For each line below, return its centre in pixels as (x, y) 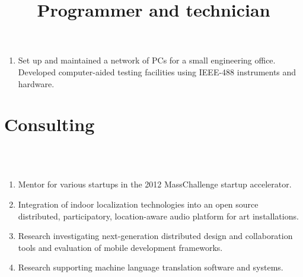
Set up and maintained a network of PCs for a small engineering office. (147, 60)
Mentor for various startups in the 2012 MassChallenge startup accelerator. (155, 184)
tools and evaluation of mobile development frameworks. (120, 247)
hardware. (36, 83)
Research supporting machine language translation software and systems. (151, 267)
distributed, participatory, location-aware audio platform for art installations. (158, 216)
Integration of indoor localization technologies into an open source (138, 204)
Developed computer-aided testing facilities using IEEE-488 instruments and (157, 71)
